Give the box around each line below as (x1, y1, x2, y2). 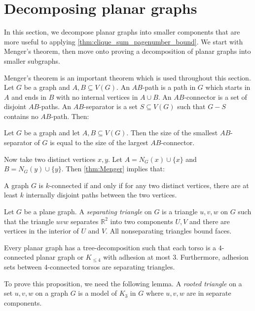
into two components (110, 216, 173, 226)
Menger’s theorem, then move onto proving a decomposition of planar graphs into (4, 46, 251, 56)
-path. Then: (51, 111, 89, 121)
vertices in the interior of (4, 226, 79, 236)
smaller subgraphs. (4, 55, 60, 66)
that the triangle (4, 216, 54, 226)
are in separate (186, 288, 231, 298)
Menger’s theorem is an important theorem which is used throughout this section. (4, 72, 251, 82)
